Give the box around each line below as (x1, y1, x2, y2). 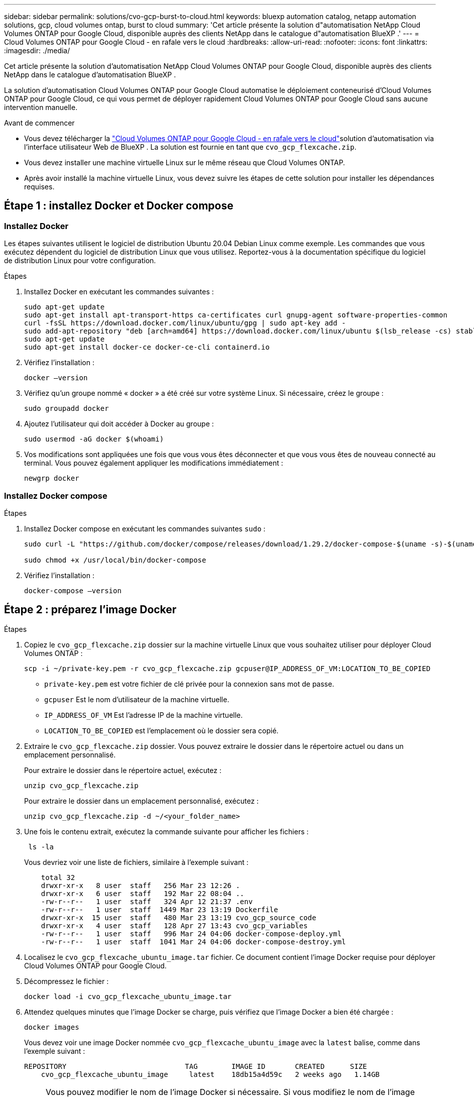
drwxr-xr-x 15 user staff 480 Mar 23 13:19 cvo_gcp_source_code (41, 913, 316, 922)
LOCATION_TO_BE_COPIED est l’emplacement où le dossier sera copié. (44, 726, 279, 735)
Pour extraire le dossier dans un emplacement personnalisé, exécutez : (24, 796, 259, 805)
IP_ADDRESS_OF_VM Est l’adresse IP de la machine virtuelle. (44, 710, 243, 719)
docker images (24, 1023, 79, 1031)
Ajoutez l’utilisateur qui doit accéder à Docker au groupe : (24, 419, 214, 428)
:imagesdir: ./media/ (4, 46, 70, 55)
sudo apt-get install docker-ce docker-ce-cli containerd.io (24, 343, 270, 352)
